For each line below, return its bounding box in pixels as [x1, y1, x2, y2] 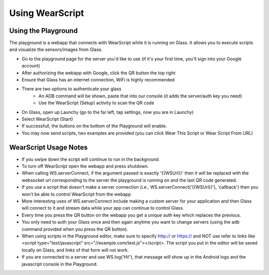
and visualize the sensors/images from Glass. [9, 46, 103, 52]
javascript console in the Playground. [21, 261, 98, 267]
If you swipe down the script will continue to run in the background [21, 156, 159, 162]
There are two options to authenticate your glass [21, 86, 122, 92]
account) [21, 63, 40, 69]
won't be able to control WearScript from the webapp [21, 191, 132, 197]
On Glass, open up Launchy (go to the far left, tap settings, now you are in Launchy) [21, 109, 194, 115]
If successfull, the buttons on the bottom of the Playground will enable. [21, 123, 167, 129]
